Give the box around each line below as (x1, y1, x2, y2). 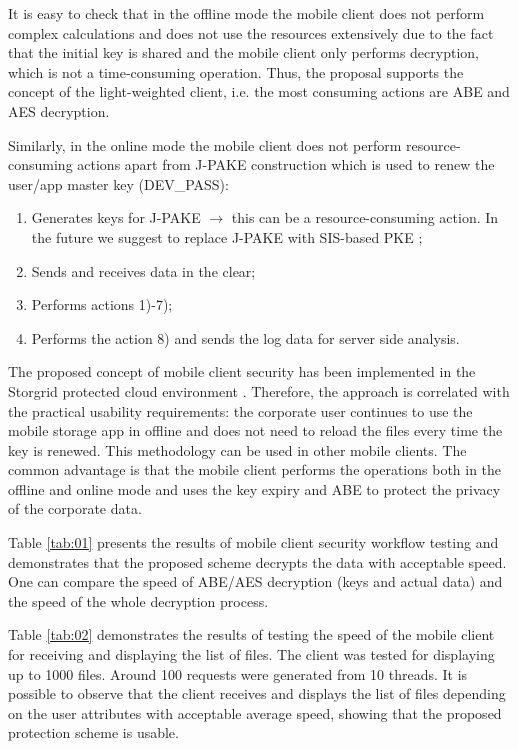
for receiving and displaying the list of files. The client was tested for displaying (8, 644, 495, 665)
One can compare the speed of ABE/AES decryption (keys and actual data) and (8, 571, 503, 592)
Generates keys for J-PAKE (31, 207, 201, 228)
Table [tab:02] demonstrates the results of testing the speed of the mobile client (8, 624, 495, 645)
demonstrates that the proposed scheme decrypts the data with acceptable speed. (8, 551, 507, 572)
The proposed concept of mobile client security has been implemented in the (8, 361, 476, 382)
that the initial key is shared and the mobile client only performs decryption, (8, 42, 479, 63)
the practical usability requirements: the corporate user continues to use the (8, 400, 473, 421)
